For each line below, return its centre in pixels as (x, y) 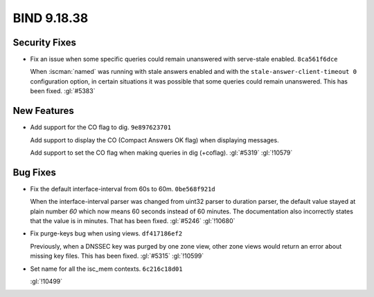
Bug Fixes (35, 172)
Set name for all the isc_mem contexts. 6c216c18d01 (106, 269)
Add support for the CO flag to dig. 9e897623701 (101, 127)
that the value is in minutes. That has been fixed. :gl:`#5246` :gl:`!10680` (133, 221)
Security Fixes (44, 42)
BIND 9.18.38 (51, 18)
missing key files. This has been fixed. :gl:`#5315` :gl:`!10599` (117, 256)
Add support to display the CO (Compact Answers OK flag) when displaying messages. (155, 140)
